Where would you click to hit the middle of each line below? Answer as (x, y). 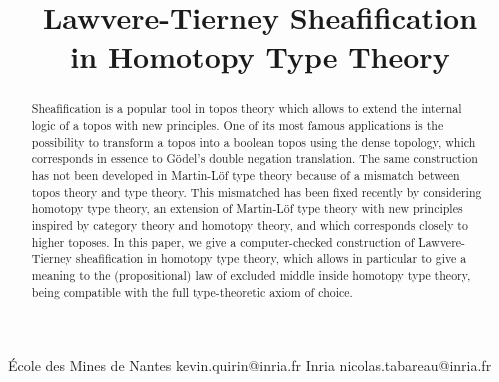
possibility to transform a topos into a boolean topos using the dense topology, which (253, 141)
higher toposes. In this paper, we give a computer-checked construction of (223, 241)
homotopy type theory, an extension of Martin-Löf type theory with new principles (247, 208)
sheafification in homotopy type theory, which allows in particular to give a (271, 258)
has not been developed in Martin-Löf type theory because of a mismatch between (245, 174)
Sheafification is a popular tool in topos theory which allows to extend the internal (246, 108)
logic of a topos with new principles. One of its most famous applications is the (237, 125)
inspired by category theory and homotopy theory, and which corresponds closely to (249, 224)
